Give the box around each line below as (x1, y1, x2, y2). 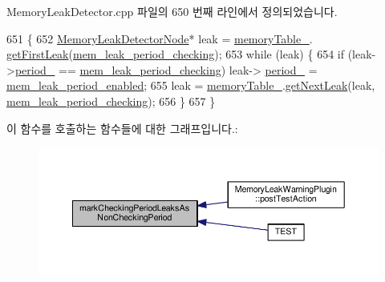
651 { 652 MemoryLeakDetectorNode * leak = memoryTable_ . (6, 30, 313, 46)
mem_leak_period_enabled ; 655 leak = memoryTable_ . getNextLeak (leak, (6, 77, 375, 94)
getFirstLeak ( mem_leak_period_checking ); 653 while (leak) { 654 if (6, 46, 344, 62)
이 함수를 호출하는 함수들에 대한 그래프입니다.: (6, 119, 238, 136)
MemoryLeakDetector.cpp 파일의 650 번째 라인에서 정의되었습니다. (6, 3, 338, 19)
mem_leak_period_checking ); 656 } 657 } (6, 92, 216, 109)
